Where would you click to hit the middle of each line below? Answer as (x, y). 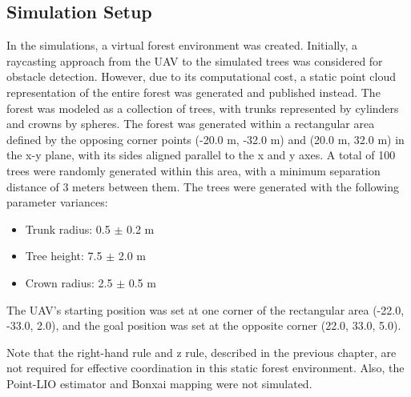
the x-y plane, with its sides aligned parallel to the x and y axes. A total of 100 (201, 155)
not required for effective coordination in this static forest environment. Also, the (205, 368)
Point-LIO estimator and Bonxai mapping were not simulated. (159, 383)
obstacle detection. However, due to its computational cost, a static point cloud (201, 76)
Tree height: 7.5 (64, 256)
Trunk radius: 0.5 (68, 229)
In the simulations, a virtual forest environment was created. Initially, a (182, 45)
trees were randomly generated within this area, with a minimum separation (193, 170)
